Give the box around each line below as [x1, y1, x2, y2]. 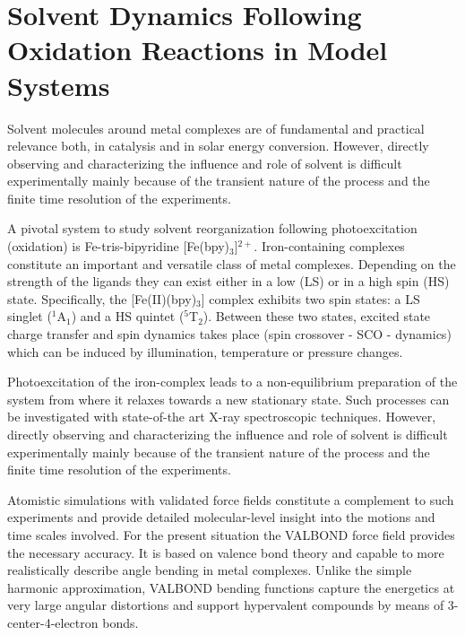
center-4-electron [7, 613, 99, 631]
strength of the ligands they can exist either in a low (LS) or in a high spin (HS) [7, 272, 450, 291]
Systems [7, 66, 110, 103]
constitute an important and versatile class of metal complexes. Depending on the [7, 254, 456, 273]
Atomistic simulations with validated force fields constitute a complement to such [7, 490, 454, 509]
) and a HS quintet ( [71, 307, 185, 326]
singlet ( [7, 307, 52, 326]
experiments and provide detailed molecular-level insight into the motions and [7, 508, 435, 526]
